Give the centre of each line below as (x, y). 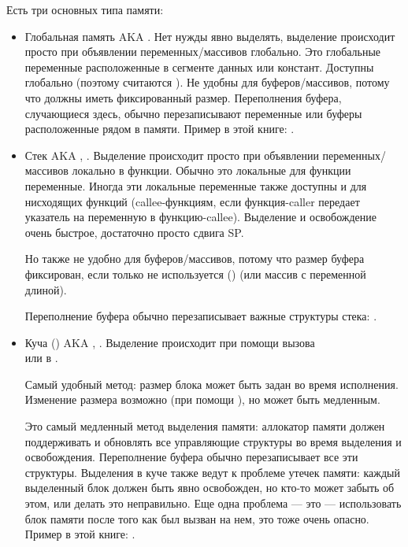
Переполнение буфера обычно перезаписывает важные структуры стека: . (201, 316)
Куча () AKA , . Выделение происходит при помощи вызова (170, 342)
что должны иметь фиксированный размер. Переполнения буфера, (183, 97)
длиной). (46, 289)
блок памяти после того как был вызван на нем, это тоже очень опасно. (197, 518)
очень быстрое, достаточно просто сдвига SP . (134, 232)
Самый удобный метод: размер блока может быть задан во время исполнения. (211, 384)
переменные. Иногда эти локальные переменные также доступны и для (196, 185)
